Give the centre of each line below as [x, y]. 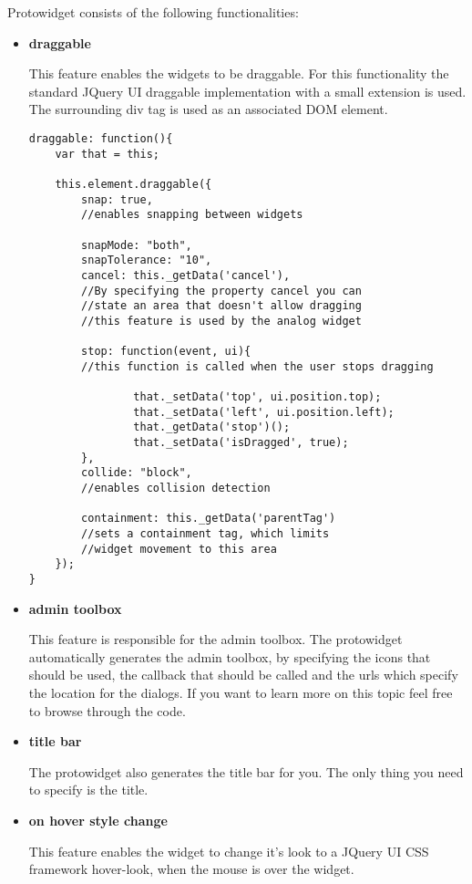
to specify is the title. [88, 790]
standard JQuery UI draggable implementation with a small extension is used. [247, 91]
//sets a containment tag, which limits [205, 534]
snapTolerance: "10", [147, 260]
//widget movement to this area [179, 549]
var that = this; [107, 154]
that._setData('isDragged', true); [241, 443]
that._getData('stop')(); [212, 427]
